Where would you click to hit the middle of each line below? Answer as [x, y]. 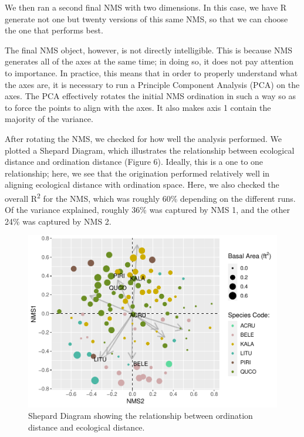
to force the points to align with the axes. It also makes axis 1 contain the [138, 107]
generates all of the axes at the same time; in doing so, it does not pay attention [149, 61]
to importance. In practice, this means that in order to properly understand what [151, 72]
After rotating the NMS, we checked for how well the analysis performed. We [143, 138]
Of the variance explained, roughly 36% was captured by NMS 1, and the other [147, 210]
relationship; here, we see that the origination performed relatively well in [137, 173]
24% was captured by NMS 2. [58, 221]
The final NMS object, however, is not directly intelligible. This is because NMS [148, 50]
